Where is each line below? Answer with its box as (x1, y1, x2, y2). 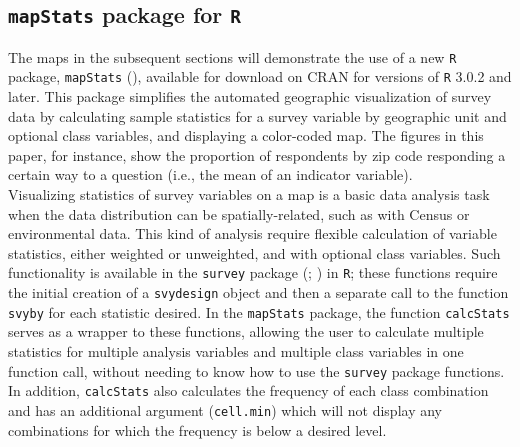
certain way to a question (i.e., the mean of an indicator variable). (8, 164, 413, 185)
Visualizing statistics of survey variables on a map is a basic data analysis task (8, 184, 490, 205)
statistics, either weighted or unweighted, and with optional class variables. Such (8, 242, 501, 263)
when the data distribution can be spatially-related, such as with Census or (8, 203, 470, 224)
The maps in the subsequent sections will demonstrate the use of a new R (8, 46, 457, 67)
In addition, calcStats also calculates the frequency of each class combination (8, 380, 489, 401)
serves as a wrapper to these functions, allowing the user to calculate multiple (8, 321, 484, 342)
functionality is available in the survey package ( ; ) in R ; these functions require (8, 262, 498, 283)
